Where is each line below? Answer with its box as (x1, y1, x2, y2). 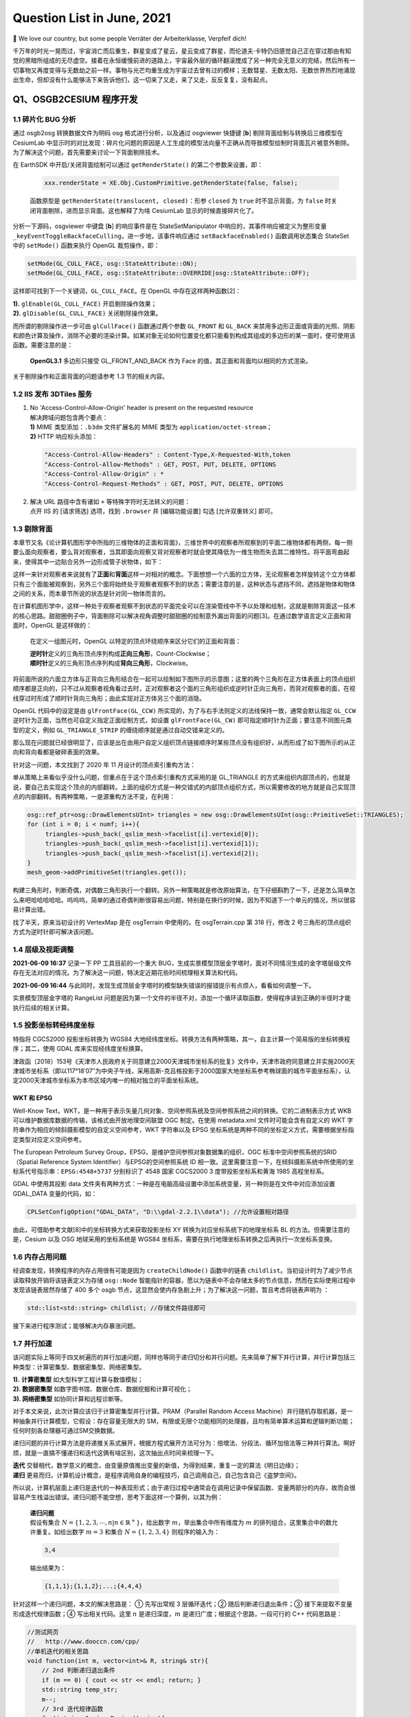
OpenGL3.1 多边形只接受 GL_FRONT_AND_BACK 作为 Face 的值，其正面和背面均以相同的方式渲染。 (30, 356, 312, 365)
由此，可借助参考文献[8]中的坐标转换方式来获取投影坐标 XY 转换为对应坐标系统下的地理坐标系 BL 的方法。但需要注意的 (12, 1225, 350, 1233)
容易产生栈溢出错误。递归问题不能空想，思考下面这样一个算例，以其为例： (12, 1493, 223, 1501)
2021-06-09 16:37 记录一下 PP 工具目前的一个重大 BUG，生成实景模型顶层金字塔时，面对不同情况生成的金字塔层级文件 (12, 959, 352, 968)
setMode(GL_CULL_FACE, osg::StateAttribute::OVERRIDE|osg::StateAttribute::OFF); (27, 269, 310, 277)
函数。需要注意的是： (12, 341, 73, 350)
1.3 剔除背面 (12, 524, 53, 534)
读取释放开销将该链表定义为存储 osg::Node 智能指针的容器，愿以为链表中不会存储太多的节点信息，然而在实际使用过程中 (12, 1276, 356, 1284)
